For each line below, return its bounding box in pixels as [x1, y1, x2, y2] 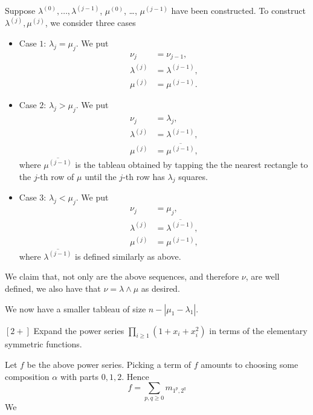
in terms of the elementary [209, 324, 308, 336]
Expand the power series [33, 324, 124, 336]
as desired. [141, 281, 180, 294]
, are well [245, 270, 280, 283]
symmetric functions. [5, 338, 82, 350]
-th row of [37, 170, 74, 182]
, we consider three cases [45, 16, 136, 29]
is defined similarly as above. [75, 249, 181, 262]
